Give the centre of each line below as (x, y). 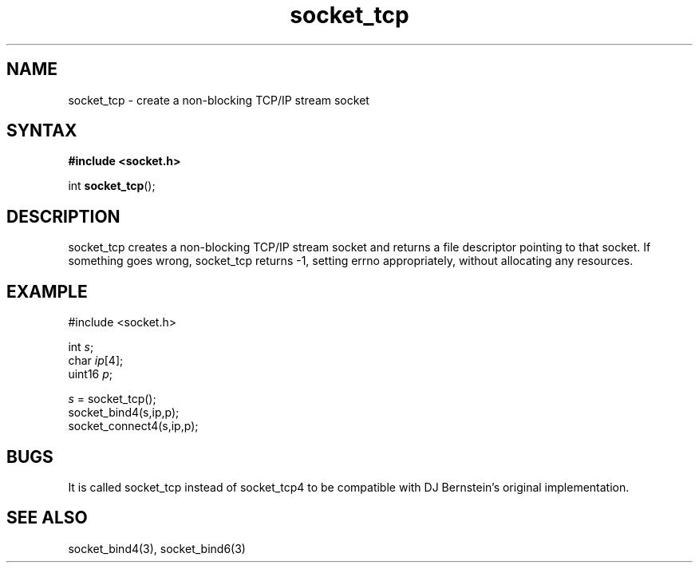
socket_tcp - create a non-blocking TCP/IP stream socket (219, 100)
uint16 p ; (91, 374)
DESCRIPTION (63, 216)
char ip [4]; (96, 361)
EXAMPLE (47, 291)
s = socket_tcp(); (112, 399)
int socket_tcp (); (112, 186)
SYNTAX (42, 131)
